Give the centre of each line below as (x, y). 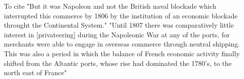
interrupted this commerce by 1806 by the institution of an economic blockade (121, 15)
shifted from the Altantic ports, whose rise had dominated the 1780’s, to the (118, 63)
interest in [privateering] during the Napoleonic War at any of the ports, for (117, 34)
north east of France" (35, 72)
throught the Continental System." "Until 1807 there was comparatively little (119, 25)
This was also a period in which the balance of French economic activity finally (122, 53)
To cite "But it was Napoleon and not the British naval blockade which (110, 6)
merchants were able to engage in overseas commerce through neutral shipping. (122, 44)
